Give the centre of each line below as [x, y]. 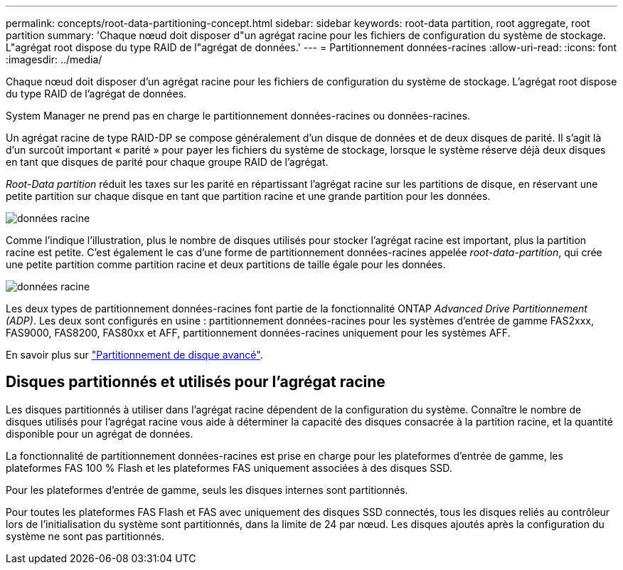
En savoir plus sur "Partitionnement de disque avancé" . [134, 355]
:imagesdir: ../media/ [54, 59]
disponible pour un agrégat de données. [100, 433]
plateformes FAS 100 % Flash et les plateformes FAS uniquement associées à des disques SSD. [229, 468]
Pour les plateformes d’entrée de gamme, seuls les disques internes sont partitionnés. [207, 490]
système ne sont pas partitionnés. [85, 536]
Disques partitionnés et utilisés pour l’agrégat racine [196, 382]
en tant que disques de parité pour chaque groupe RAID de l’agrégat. [167, 162]
